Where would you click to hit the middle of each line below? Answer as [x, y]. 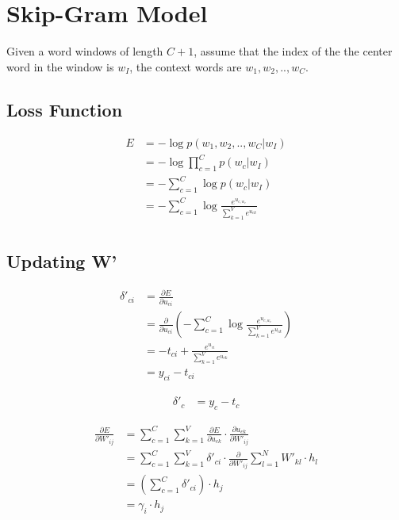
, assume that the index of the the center [293, 51]
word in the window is [60, 66]
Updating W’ [62, 260]
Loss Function [65, 109]
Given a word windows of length [85, 51]
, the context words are [186, 66]
